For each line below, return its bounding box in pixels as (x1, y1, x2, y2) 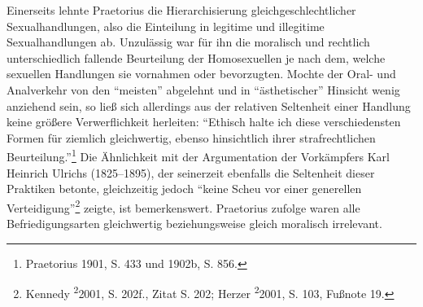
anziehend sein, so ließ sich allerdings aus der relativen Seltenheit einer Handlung (7, 97, 411, 114)
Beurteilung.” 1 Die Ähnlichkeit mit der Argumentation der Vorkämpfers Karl (7, 146, 390, 164)
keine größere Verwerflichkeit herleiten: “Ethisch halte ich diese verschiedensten (7, 113, 401, 130)
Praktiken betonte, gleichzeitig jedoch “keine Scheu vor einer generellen (7, 180, 362, 197)
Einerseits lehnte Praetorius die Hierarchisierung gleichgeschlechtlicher (7, 2, 356, 18)
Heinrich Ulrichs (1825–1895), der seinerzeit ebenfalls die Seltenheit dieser (7, 164, 375, 181)
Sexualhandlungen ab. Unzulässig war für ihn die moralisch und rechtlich (7, 33, 370, 50)
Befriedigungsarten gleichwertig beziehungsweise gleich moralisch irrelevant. (7, 215, 382, 232)
